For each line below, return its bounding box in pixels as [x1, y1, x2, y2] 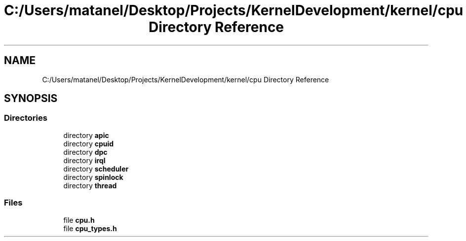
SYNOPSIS [4, 92, 58, 105]
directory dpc [63, 147, 108, 156]
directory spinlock [63, 172, 123, 181]
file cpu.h [63, 215, 95, 224]
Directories [4, 113, 47, 123]
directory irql [63, 156, 106, 165]
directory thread [63, 181, 117, 190]
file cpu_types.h [63, 224, 117, 233]
